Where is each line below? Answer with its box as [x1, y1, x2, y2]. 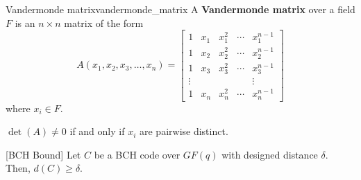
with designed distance [221, 147, 318, 161]
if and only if [69, 124, 125, 138]
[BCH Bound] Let [6, 147, 81, 161]
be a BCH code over [94, 147, 180, 161]
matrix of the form [64, 15, 144, 30]
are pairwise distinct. [139, 124, 228, 138]
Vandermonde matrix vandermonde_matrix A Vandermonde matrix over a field [6, 2, 355, 16]
